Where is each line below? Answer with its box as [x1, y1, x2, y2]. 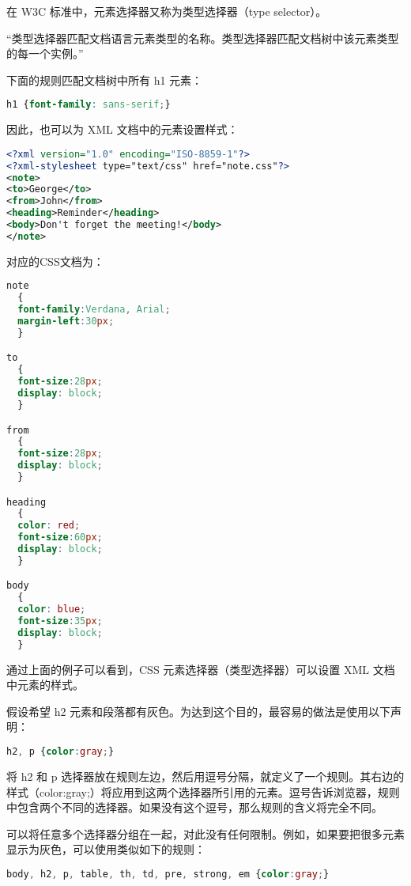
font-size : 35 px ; [17, 615, 103, 627]
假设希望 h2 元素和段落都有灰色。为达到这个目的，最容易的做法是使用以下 [6, 702, 391, 719]
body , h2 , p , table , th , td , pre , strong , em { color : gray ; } [6, 868, 330, 880]
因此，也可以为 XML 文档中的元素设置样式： [6, 121, 239, 138]
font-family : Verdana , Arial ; [17, 304, 171, 316]
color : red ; [17, 520, 81, 532]
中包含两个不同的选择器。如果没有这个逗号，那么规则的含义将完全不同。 [6, 799, 383, 816]
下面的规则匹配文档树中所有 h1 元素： [6, 71, 203, 88]
